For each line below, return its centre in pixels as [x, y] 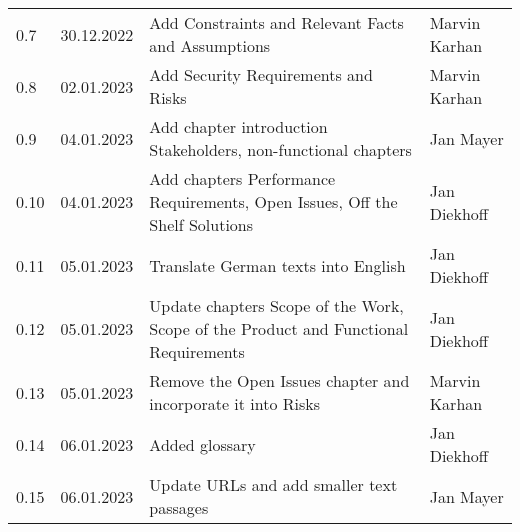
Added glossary [202, 444]
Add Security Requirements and [261, 74]
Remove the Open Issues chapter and [279, 380]
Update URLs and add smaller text [273, 484]
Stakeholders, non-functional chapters [280, 149]
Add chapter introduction [238, 126]
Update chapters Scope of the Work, [276, 305]
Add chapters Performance [242, 178]
